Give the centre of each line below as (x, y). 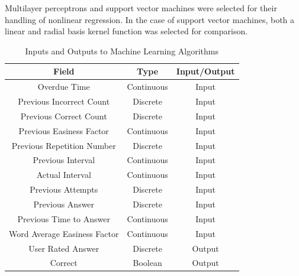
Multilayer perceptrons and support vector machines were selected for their (141, 8)
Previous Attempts (64, 189)
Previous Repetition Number (64, 145)
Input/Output (205, 71)
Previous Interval (64, 160)
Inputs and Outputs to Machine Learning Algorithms (122, 51)
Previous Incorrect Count (64, 101)
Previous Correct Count (64, 116)
